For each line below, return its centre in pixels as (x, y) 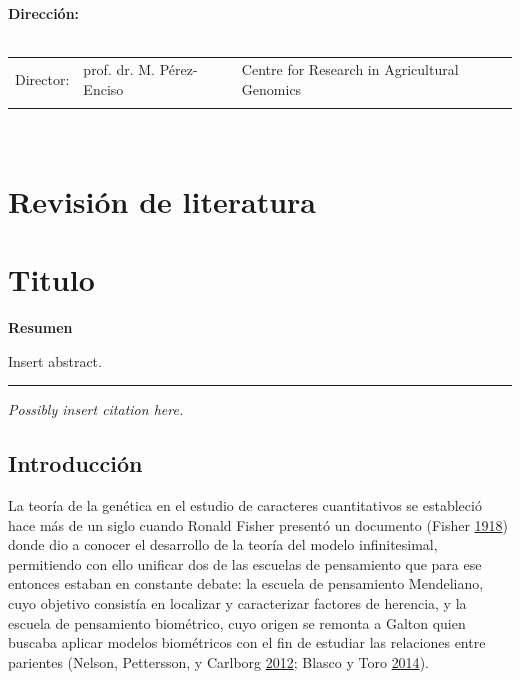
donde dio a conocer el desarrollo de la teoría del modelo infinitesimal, (223, 544)
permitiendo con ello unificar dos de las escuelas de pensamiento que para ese (245, 563)
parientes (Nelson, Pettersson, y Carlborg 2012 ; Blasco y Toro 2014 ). (218, 661)
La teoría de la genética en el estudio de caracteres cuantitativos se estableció (245, 504)
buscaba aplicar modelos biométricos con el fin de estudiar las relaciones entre (247, 642)
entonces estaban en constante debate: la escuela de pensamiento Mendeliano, (246, 583)
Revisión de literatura (162, 200)
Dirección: (44, 13)
